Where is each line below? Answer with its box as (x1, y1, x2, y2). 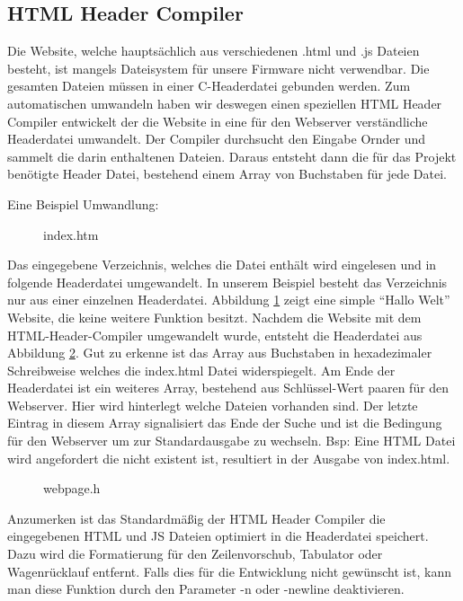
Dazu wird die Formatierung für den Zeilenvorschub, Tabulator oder (7, 544, 383, 563)
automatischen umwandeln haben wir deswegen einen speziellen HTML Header (7, 93, 442, 112)
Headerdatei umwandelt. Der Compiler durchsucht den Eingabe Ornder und (7, 129, 426, 148)
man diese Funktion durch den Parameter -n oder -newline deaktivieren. (7, 579, 405, 598)
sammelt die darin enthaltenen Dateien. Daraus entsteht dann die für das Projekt (7, 146, 457, 165)
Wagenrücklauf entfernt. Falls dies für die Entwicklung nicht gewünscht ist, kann (7, 561, 451, 580)
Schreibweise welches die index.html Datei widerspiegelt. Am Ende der (7, 360, 396, 379)
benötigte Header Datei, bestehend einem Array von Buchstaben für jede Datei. (7, 164, 447, 183)
